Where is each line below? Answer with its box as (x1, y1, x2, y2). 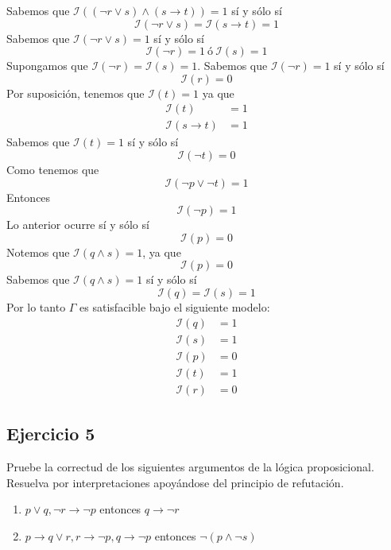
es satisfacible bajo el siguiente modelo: (79, 299, 270, 315)
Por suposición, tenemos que (6, 84, 145, 101)
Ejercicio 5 (6, 421, 95, 446)
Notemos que (6, 243, 70, 260)
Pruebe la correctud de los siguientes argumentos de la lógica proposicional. (6, 458, 374, 474)
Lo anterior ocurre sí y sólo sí (6, 216, 149, 233)
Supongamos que (6, 57, 88, 74)
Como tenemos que (6, 161, 99, 178)
